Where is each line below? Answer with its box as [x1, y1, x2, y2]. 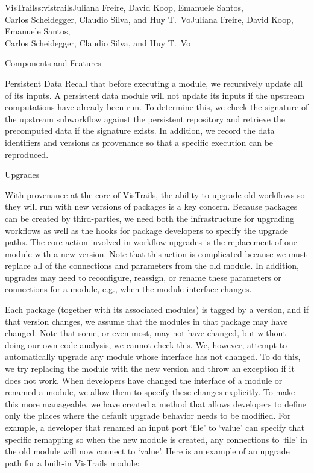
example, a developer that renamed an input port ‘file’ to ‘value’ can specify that [5, 421, 304, 433]
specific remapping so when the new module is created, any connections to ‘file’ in [5, 433, 308, 445]
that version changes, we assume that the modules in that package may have [5, 315, 288, 327]
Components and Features [5, 57, 101, 69]
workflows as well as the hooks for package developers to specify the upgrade [5, 224, 288, 236]
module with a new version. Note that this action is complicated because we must [5, 247, 307, 260]
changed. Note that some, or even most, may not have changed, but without [5, 327, 286, 339]
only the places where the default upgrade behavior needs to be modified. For [5, 409, 291, 422]
